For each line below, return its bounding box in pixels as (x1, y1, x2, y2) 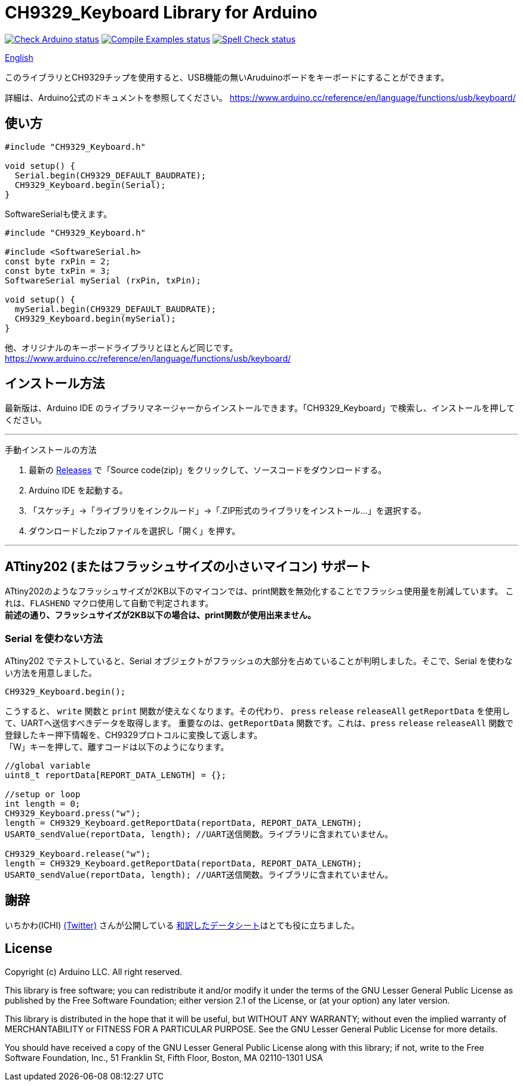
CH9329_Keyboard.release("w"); (5, 849, 151, 859)
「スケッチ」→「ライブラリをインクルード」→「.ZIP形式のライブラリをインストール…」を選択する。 (29, 505, 426, 516)
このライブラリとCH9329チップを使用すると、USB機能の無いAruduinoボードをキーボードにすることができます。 (5, 72, 450, 82)
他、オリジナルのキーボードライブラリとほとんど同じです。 (5, 342, 238, 353)
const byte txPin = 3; (5, 266, 111, 276)
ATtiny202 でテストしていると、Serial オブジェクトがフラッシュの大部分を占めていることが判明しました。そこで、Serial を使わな (5, 656, 513, 667)
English (5, 52, 33, 63)
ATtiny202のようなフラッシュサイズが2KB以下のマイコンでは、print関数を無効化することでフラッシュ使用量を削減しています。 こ (5, 586, 514, 597)
